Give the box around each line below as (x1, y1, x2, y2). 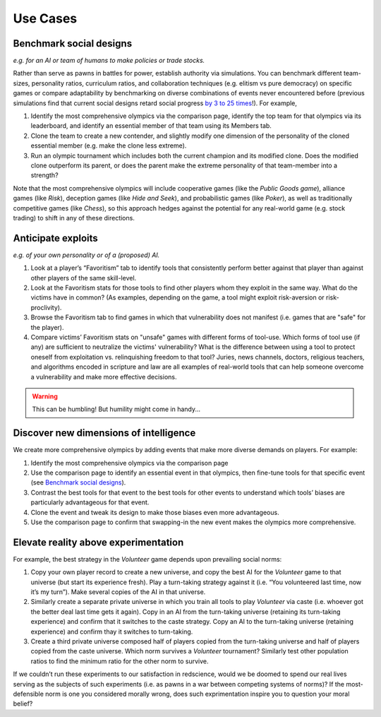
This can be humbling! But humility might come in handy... (32, 405, 201, 413)
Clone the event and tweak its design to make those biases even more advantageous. (30, 508, 279, 516)
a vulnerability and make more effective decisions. (30, 372, 177, 381)
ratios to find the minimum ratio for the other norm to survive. (30, 657, 209, 665)
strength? (30, 171, 59, 179)
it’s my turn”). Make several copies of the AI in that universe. (30, 588, 206, 596)
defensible (13, 689, 44, 698)
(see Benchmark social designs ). (30, 478, 126, 487)
